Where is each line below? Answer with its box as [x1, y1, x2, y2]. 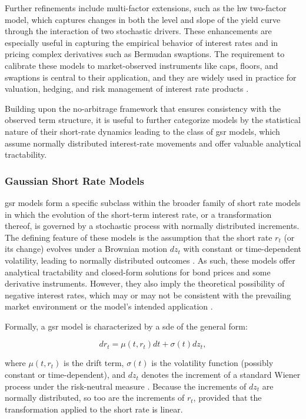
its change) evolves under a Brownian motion [5, 242, 168, 255]
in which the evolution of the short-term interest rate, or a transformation [5, 208, 272, 220]
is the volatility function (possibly [151, 357, 274, 369]
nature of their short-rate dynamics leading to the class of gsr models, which [5, 125, 280, 137]
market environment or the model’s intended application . [5, 300, 213, 312]
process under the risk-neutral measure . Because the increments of [5, 380, 247, 392]
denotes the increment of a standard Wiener [141, 368, 301, 381]
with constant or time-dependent [183, 242, 301, 255]
